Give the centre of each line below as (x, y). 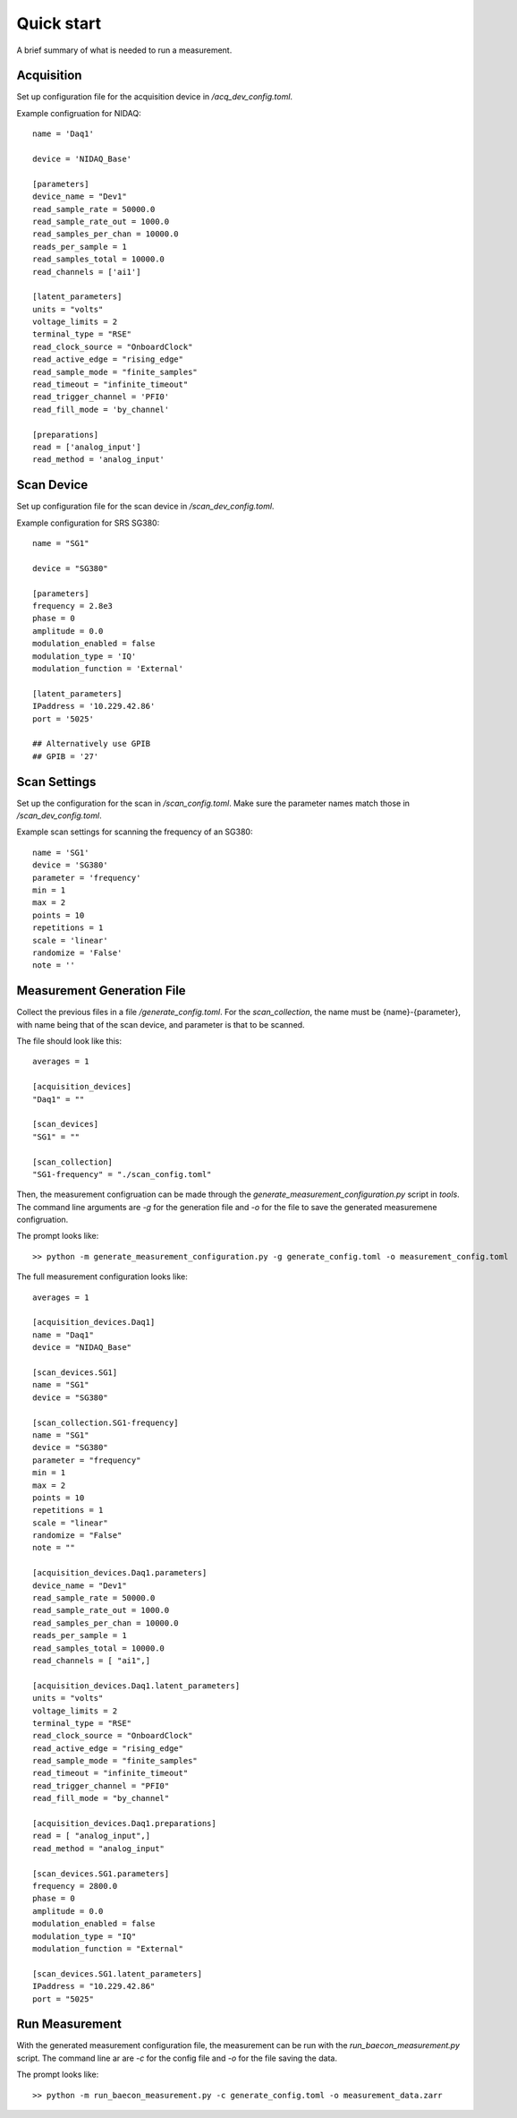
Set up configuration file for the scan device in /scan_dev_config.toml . (145, 507)
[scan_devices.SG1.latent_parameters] (118, 1973)
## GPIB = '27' (66, 756)
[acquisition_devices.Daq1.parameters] (120, 1573)
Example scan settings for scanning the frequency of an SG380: (135, 832)
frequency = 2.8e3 (73, 606)
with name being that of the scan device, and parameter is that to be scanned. (161, 1024)
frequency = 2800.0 (75, 1886)
